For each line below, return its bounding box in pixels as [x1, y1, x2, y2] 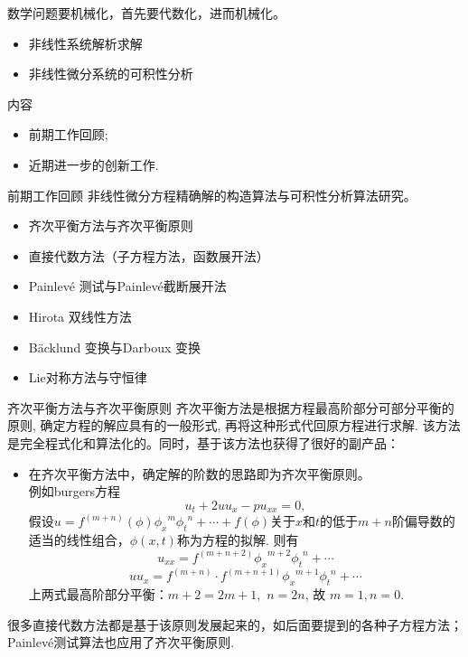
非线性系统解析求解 [28, 33, 143, 52]
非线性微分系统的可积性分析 [28, 64, 193, 83]
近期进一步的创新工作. [28, 155, 159, 174]
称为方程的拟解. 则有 [176, 530, 299, 549]
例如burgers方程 [28, 482, 121, 501]
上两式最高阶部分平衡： [28, 585, 168, 603]
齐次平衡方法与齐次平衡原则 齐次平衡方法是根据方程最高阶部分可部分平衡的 [7, 398, 454, 417]
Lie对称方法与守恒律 [28, 368, 147, 387]
